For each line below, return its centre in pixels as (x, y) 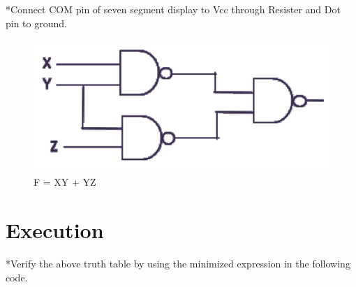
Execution (55, 230)
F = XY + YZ (65, 182)
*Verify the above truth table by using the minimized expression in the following (178, 264)
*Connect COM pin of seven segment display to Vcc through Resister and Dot (173, 9)
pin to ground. (36, 23)
